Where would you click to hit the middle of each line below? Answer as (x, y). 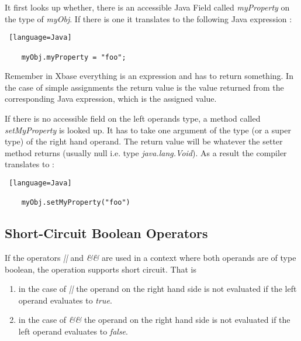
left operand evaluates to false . (73, 331)
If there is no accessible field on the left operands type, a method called (133, 118)
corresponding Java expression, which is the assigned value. (111, 99)
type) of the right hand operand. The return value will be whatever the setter (144, 141)
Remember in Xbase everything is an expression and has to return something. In (149, 76)
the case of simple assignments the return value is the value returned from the (144, 87)
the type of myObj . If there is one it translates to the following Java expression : (148, 18)
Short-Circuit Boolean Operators (106, 233)
